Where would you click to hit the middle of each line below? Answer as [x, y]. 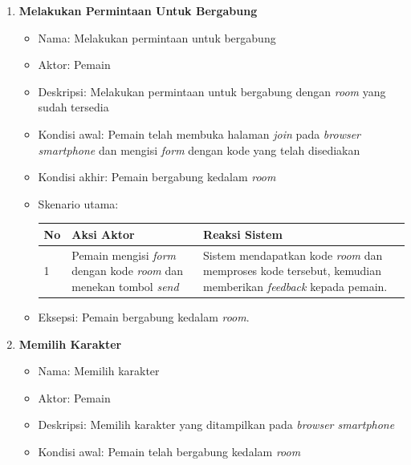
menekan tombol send [125, 286]
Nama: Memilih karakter [99, 371]
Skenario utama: [78, 203]
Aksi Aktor [103, 234]
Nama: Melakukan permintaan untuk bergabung [157, 37]
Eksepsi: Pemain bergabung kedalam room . [144, 316]
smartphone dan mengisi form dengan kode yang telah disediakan [199, 150]
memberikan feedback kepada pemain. [295, 286]
